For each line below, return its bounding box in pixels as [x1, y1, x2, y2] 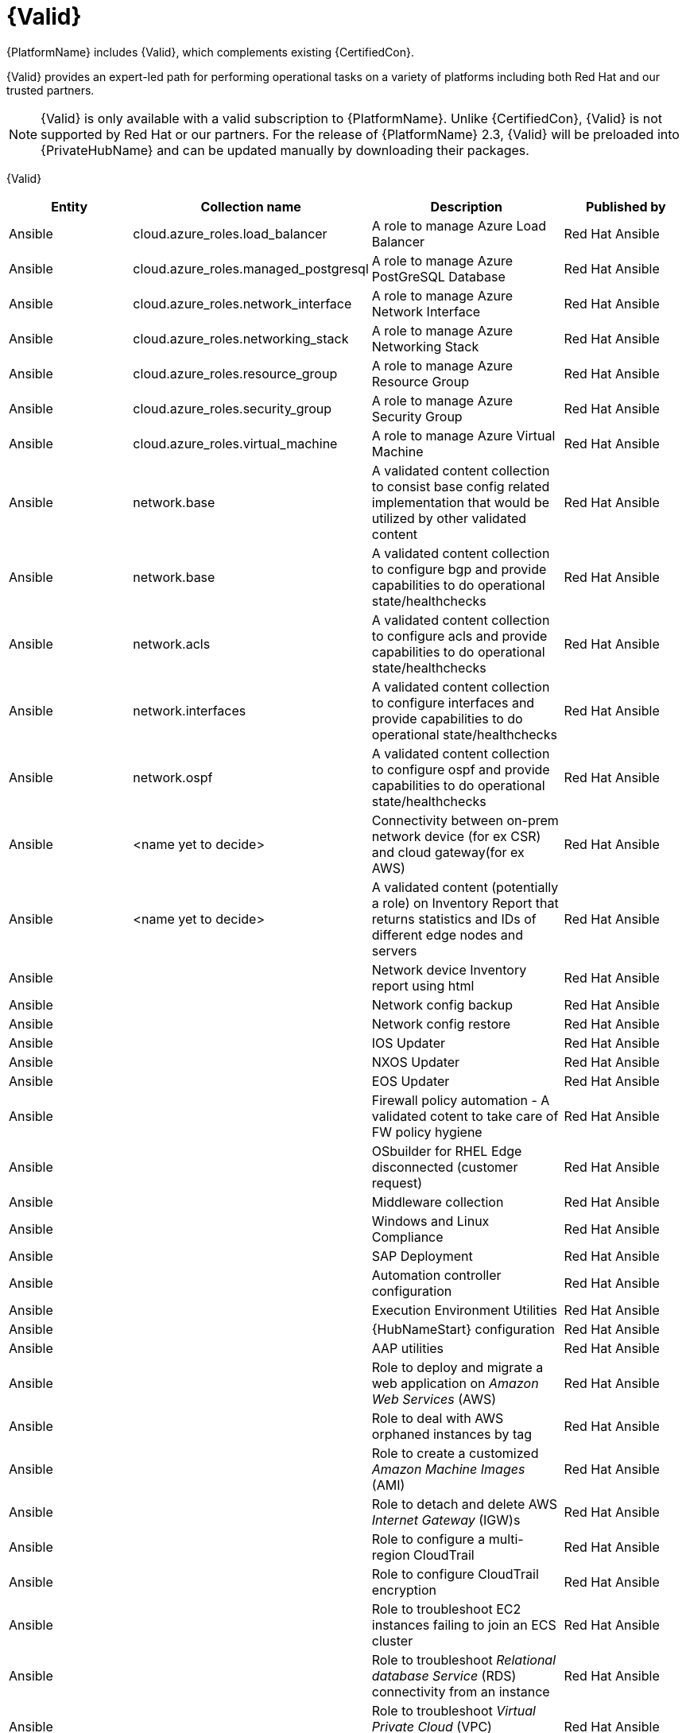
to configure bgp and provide [371, 560, 547, 577]
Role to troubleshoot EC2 [371, 1600, 521, 1617]
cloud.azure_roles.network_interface [133, 295, 352, 312]
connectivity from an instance [371, 1683, 550, 1700]
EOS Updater [371, 1072, 450, 1089]
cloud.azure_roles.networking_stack [133, 330, 349, 347]
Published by [585, 198, 666, 215]
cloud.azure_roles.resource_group [133, 365, 338, 382]
